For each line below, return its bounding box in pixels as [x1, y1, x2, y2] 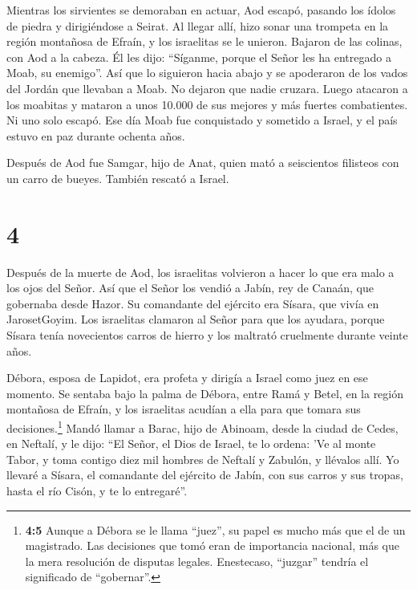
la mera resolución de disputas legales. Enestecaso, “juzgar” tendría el [25, 552, 369, 569]
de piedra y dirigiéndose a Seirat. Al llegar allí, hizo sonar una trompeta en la [6, 17, 389, 34]
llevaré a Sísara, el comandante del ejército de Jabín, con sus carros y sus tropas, [6, 466, 403, 483]
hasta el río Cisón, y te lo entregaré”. [6, 482, 188, 499]
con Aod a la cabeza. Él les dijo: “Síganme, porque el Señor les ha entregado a [6, 48, 391, 65]
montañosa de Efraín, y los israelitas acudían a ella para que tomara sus [6, 401, 361, 417]
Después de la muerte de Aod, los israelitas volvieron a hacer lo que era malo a [6, 263, 395, 280]
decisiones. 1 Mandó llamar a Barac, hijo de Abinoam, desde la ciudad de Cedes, [6, 417, 399, 436]
